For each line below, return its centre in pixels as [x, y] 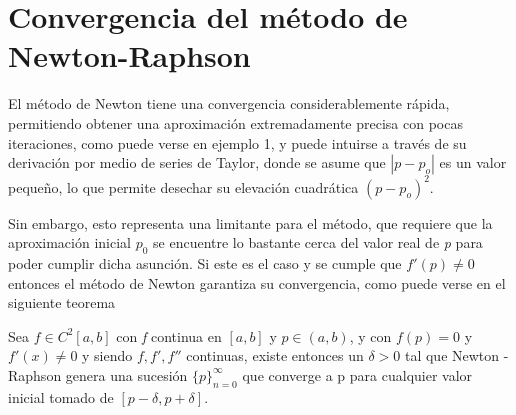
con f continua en [169, 335]
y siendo [107, 355]
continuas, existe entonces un [275, 355]
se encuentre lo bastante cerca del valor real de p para [318, 242]
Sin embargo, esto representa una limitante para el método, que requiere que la [250, 222]
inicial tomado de [61, 396]
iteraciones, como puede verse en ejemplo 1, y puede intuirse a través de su [237, 142]
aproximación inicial [69, 242]
